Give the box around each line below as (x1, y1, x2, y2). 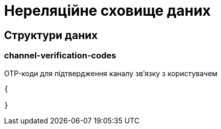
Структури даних (4, 28, 98, 42)
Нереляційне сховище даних (4, 2, 211, 19)
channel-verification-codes (4, 50, 116, 61)
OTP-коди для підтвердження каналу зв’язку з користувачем (4, 69, 218, 78)
